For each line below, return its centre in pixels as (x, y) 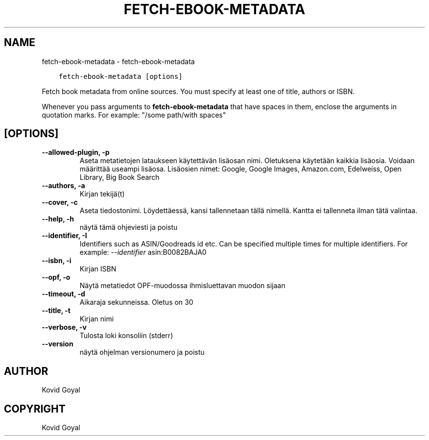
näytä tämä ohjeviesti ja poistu (129, 227)
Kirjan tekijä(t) (102, 194)
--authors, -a (63, 186)
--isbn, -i (57, 261)
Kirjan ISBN (98, 269)
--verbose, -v (64, 327)
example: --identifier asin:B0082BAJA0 (143, 252)
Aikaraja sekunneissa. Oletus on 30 (136, 302)
